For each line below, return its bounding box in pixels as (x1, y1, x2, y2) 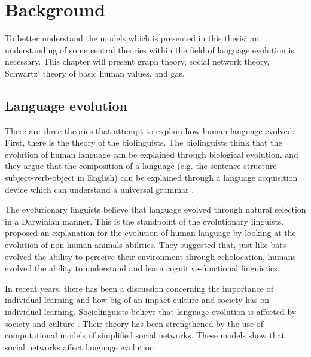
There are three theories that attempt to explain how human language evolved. (5, 124, 295, 137)
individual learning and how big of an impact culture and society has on (5, 294, 270, 306)
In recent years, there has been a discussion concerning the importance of (5, 282, 273, 294)
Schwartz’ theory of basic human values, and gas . (5, 66, 185, 79)
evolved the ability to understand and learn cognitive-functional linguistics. (5, 262, 280, 274)
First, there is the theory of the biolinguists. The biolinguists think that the (5, 136, 282, 149)
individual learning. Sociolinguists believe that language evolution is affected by (5, 305, 297, 318)
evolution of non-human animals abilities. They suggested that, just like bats (5, 238, 286, 251)
